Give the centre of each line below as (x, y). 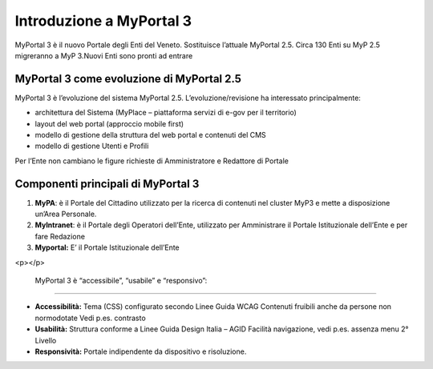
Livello (46, 340)
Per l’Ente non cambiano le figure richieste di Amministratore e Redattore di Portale (152, 161)
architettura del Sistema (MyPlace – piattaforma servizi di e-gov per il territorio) (166, 113)
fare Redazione (60, 236)
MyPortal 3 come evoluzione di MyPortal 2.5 (128, 79)
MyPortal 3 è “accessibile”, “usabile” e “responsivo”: (121, 281)
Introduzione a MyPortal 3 (103, 21)
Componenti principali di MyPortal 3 (107, 184)
